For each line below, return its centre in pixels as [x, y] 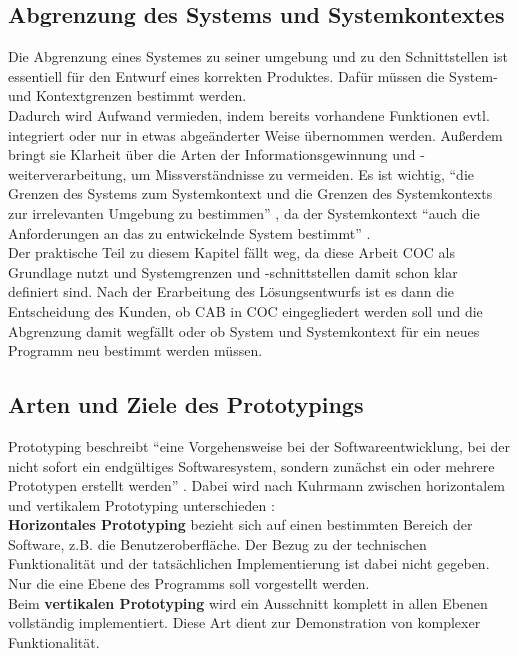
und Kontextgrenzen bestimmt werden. [127, 95]
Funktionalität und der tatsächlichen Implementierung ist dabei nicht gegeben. [249, 563]
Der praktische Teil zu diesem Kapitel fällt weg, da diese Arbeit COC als [232, 252]
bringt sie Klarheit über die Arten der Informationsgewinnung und [212, 154]
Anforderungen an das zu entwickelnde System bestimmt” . [189, 232]
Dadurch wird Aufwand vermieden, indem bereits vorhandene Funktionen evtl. [249, 114]
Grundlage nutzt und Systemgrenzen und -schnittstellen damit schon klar [233, 271]
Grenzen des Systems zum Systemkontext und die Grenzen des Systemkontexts [250, 193]
